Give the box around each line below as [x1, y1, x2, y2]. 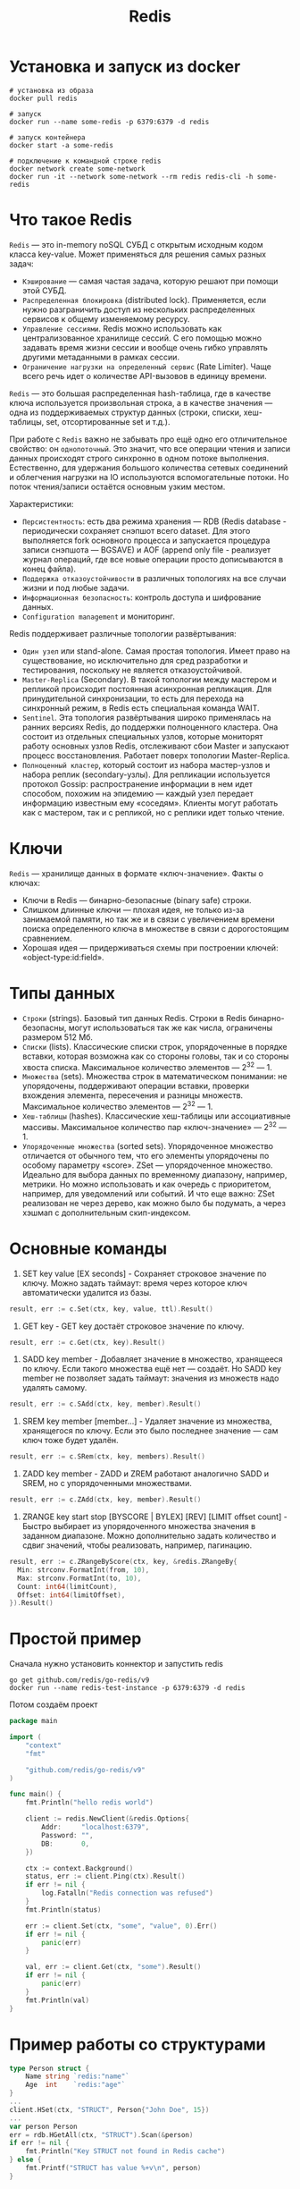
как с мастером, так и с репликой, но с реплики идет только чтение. [21, 807, 286, 817]
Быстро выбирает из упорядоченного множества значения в [21, 1521, 256, 1532]
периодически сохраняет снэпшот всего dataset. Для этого [21, 525, 251, 536]
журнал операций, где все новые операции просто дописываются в [21, 554, 284, 564]
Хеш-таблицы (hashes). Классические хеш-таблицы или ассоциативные [21, 1111, 291, 1121]
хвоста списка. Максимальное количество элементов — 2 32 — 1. [21, 1060, 272, 1072]
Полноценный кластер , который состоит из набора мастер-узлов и [21, 759, 271, 770]
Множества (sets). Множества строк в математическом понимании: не [21, 1071, 287, 1082]
